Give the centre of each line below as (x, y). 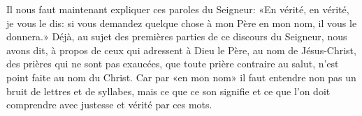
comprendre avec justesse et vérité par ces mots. (109, 105)
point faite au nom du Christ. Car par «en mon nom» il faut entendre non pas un (181, 77)
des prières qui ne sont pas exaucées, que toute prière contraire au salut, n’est (173, 64)
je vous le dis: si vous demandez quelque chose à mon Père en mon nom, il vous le (182, 23)
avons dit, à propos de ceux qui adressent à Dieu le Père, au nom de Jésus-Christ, (181, 50)
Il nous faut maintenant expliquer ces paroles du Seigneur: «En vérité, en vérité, (178, 9)
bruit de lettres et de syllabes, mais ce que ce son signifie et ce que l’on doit (168, 91)
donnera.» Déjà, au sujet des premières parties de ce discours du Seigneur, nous (177, 36)
